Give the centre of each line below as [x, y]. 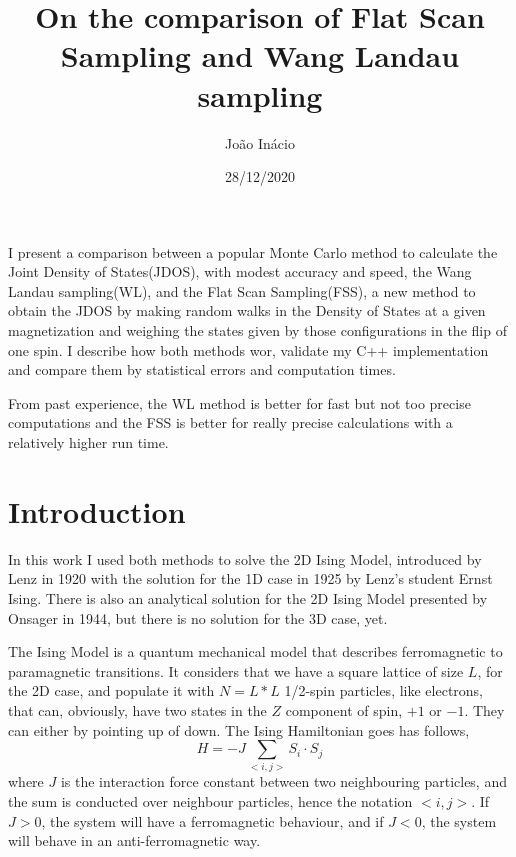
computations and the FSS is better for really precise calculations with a [230, 422]
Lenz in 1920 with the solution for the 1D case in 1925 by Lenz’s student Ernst [250, 578]
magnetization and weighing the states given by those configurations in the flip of [257, 330]
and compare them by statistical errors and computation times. [202, 369]
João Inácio [260, 142]
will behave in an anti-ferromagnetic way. [134, 840]
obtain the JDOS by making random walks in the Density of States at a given [247, 310]
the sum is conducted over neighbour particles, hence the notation [210, 801]
